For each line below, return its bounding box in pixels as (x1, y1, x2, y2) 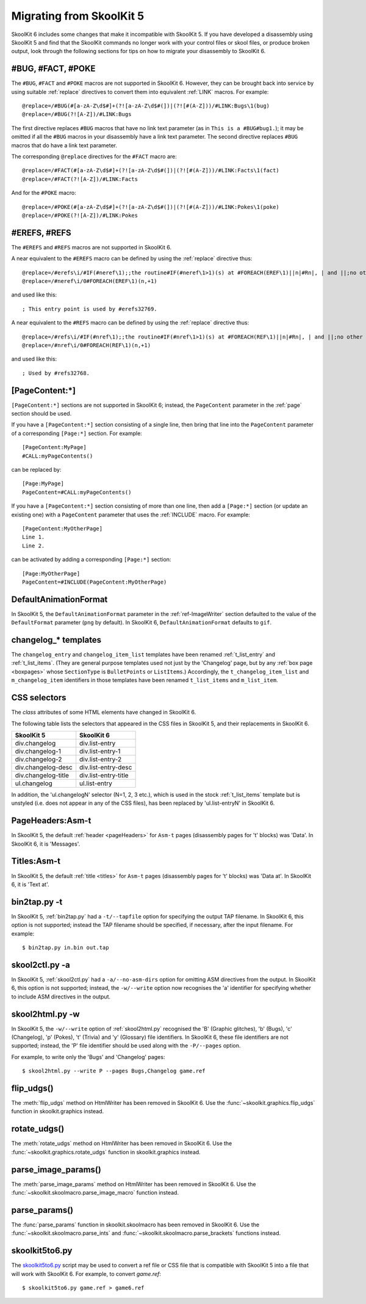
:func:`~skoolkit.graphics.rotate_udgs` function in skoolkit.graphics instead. (11, 1148, 201, 1156)
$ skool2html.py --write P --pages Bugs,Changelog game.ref (22, 1068, 206, 1075)
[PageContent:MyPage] (22, 444, 87, 451)
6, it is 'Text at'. (11, 881, 49, 888)
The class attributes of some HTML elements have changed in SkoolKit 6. (11, 709, 196, 716)
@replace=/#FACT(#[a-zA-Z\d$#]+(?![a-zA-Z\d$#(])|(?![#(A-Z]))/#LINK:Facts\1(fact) (22, 167, 280, 174)
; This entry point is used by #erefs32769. (22, 306, 158, 312)
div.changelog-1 (15, 747, 61, 755)
